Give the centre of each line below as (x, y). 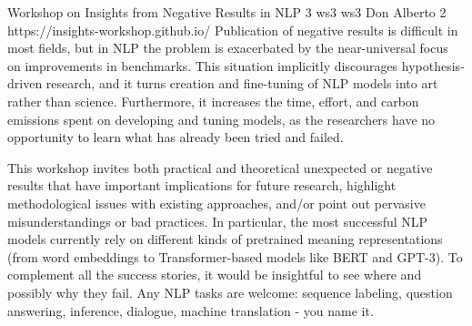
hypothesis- (433, 65)
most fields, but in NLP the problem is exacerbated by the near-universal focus (228, 48)
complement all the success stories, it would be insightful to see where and (215, 275)
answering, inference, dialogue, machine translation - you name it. (191, 310)
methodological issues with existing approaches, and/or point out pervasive (216, 203)
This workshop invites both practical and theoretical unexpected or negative (220, 167)
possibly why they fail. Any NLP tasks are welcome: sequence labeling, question (230, 292)
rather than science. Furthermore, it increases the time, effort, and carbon (213, 101)
